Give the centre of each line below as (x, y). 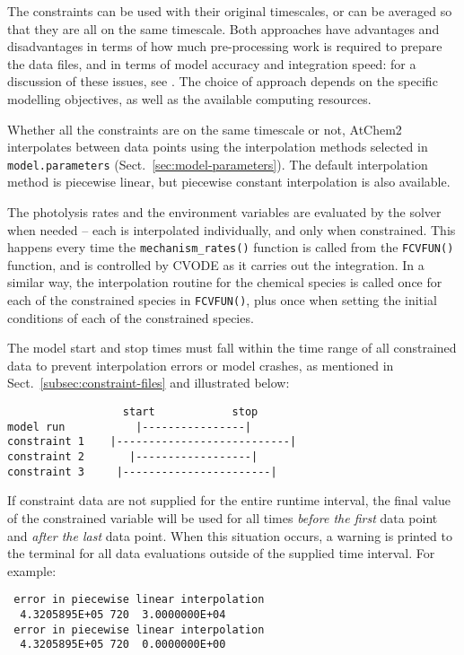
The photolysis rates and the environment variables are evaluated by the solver (224, 212)
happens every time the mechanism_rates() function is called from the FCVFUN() (231, 247)
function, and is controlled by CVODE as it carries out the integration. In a (216, 264)
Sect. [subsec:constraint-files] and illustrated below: (149, 383)
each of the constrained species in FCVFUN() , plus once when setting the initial (222, 300)
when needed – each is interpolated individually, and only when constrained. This (232, 229)
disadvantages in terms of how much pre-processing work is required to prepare (225, 46)
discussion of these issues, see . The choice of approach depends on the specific (223, 81)
